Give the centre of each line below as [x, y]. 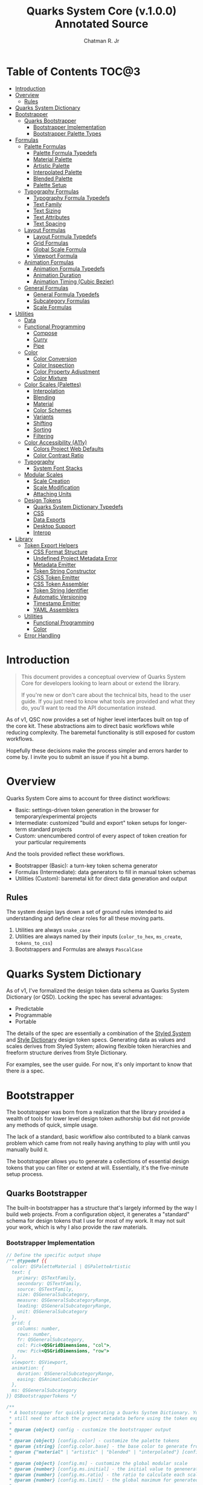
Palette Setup [50, 185]
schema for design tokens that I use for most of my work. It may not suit [96, 1221]
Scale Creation [51, 481]
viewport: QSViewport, [40, 1362]
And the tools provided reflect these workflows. [66, 854]
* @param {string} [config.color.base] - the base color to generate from [105, 1447]
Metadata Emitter [55, 564]
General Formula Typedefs [66, 294]
